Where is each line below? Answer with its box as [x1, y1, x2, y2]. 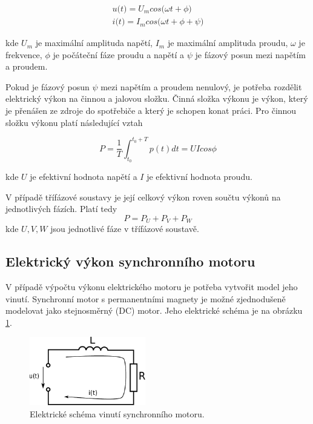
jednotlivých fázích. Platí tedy [5, 202, 117, 215]
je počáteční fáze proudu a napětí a [53, 48, 185, 61]
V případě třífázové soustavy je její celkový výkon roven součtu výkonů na [5, 190, 281, 203]
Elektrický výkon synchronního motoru [5, 252, 255, 271]
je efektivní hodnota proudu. [147, 170, 252, 182]
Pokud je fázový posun [5, 80, 90, 93]
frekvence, [5, 48, 42, 61]
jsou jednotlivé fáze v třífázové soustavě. [50, 222, 199, 235]
